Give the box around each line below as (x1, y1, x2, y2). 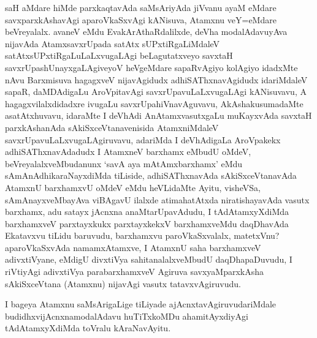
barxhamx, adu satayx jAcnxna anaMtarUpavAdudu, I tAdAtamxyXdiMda (5, 205, 289, 218)
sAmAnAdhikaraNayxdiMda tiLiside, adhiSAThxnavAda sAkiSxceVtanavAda (5, 169, 297, 182)
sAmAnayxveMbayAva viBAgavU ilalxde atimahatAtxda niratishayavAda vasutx (5, 193, 310, 206)
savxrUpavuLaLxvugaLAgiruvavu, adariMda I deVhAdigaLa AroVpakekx (5, 133, 281, 146)
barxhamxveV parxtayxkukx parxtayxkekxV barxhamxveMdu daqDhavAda (5, 217, 289, 230)
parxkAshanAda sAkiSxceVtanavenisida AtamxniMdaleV (5, 121, 219, 133)
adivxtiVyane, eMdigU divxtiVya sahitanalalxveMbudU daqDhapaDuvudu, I (5, 253, 292, 266)
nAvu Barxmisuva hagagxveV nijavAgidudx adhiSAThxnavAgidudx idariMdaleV (5, 73, 308, 86)
